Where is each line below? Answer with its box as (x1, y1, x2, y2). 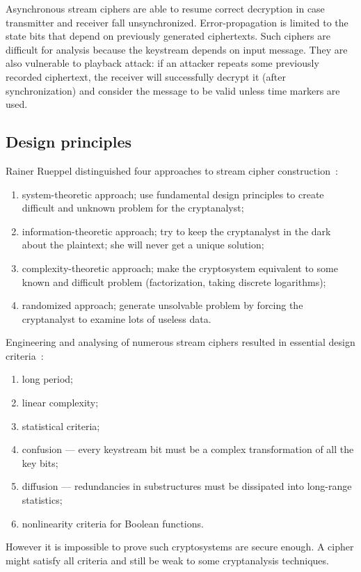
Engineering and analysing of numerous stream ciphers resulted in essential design (6, 335, 355, 349)
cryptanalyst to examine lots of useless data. (22, 311, 211, 326)
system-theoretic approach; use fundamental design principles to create (22, 186, 324, 201)
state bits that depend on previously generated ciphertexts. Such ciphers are (6, 29, 330, 43)
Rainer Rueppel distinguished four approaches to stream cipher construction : (6, 163, 338, 177)
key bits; (22, 455, 58, 470)
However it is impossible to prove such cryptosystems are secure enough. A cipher (6, 539, 354, 554)
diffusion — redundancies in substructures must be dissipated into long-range (22, 479, 352, 493)
